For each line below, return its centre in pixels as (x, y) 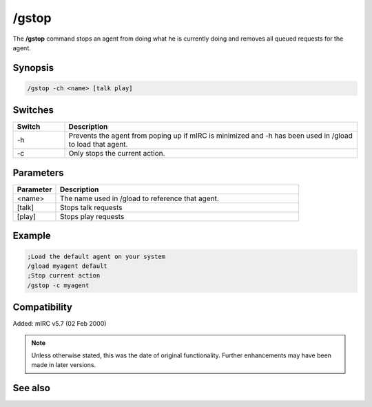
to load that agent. (98, 145)
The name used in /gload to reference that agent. (139, 198)
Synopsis (33, 68)
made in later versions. (64, 365)
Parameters (38, 173)
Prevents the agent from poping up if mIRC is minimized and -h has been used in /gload (210, 136)
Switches (33, 110)
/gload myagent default (68, 266)
